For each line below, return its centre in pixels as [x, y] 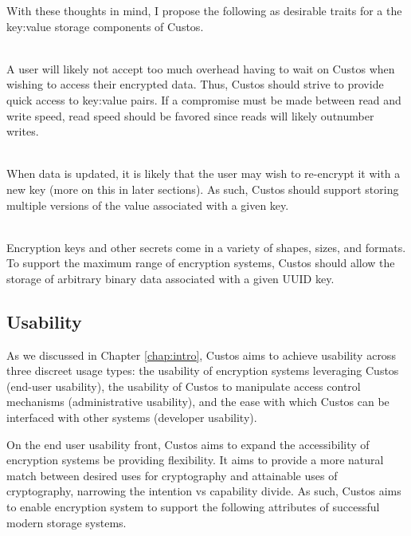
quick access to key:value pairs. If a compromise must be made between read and [204, 99]
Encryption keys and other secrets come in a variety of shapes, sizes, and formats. [206, 247]
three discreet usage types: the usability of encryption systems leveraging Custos [203, 370]
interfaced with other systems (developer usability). [132, 418]
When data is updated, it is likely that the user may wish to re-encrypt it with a [204, 173]
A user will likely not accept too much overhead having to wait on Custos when [201, 68]
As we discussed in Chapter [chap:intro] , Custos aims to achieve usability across [201, 355]
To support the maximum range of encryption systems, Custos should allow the [201, 263]
